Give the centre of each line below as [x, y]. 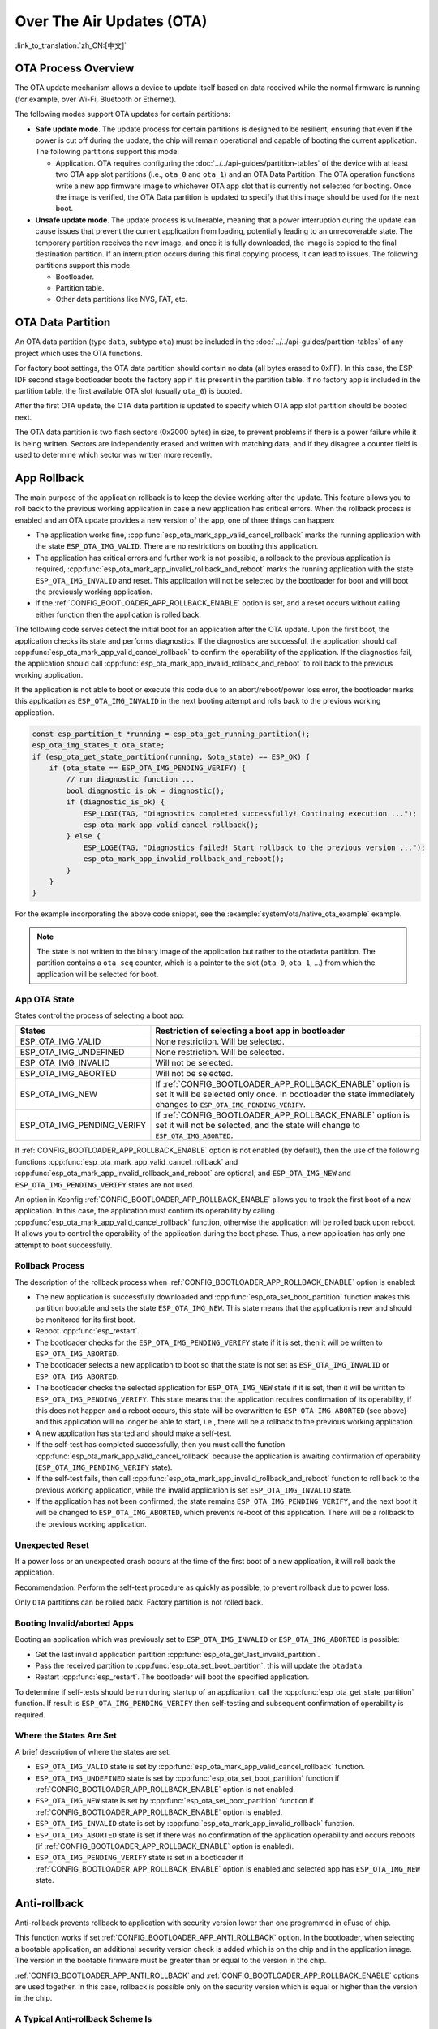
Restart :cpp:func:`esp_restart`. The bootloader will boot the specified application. [172, 1677]
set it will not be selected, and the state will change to [258, 1126]
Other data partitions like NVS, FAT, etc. [122, 299]
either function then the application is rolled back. [118, 614]
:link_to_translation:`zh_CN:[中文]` [71, 45]
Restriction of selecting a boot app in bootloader [250, 1031]
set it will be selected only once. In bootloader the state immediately [285, 1094]
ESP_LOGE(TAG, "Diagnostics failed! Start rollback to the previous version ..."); [254, 847]
